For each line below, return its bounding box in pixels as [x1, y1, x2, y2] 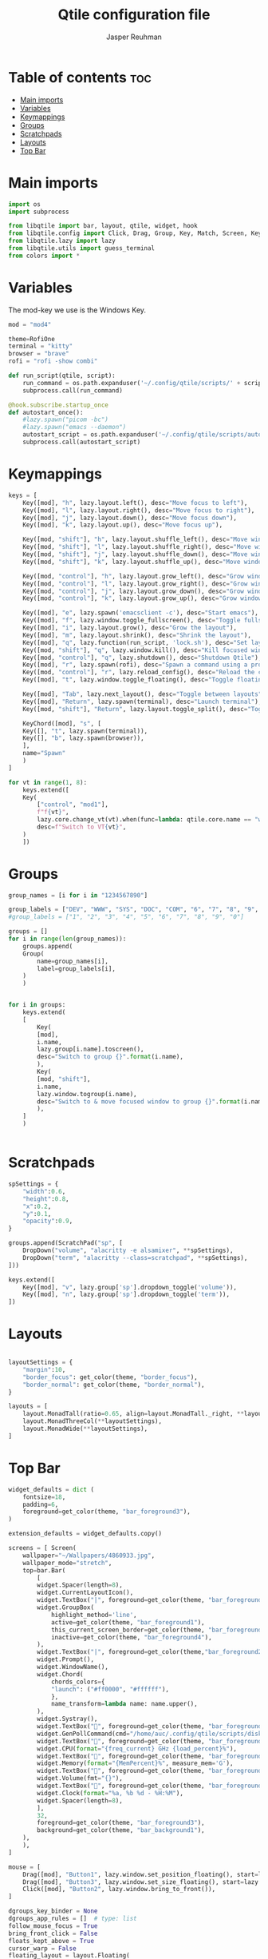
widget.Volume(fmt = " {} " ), [37, 1774, 124, 1782]
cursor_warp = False [8, 1944, 77, 1953]
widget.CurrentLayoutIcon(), [37, 1588, 134, 1597]
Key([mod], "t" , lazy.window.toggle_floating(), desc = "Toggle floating [22, 676, 266, 684]
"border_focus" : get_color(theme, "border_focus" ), [22, 1373, 198, 1381]
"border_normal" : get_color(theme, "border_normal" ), [22, 1381, 205, 1389]
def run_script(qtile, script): [8, 372, 116, 380]
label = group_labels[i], [37, 964, 116, 972]
